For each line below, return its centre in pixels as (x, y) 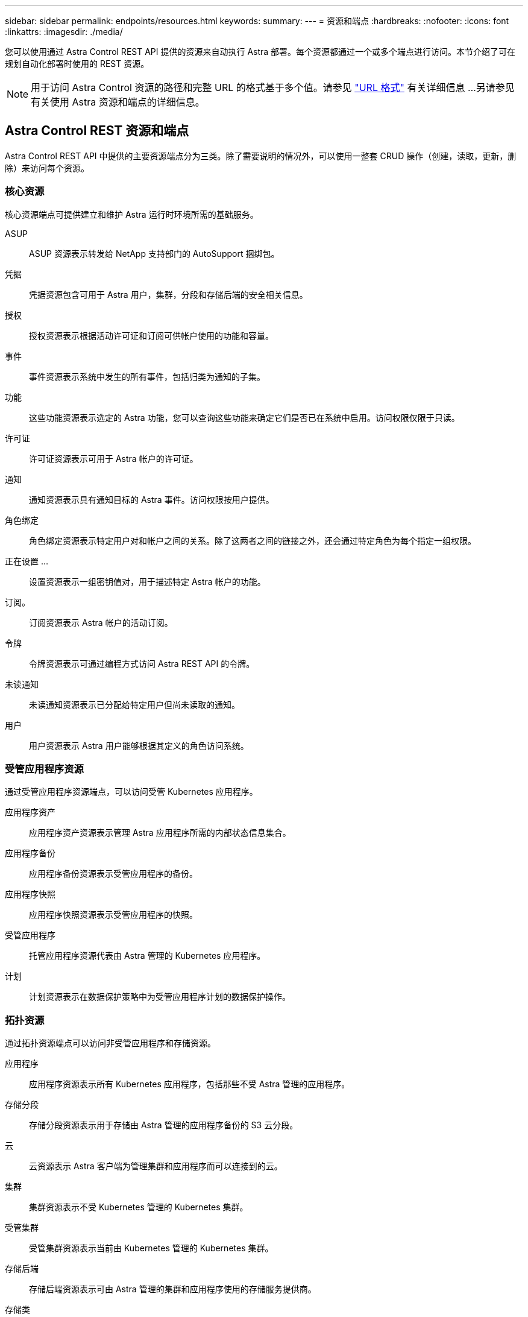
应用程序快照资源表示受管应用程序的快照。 (113, 915)
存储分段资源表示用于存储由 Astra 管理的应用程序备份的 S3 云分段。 (164, 1125)
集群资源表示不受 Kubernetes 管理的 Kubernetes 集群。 (139, 1207)
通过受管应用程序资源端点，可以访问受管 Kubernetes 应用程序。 (131, 792)
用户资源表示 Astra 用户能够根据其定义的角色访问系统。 (139, 745)
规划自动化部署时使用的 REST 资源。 (77, 64)
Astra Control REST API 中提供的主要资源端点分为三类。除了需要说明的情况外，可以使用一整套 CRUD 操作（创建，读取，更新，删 (261, 156)
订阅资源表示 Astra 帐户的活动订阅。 (101, 622)
